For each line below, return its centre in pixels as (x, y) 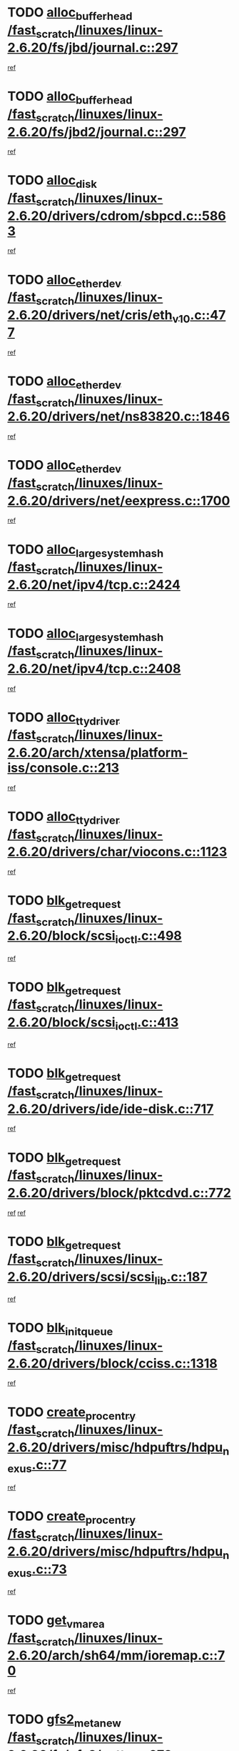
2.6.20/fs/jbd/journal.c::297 (93, 48)
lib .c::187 (181, 1278)
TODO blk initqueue (60, 1329)
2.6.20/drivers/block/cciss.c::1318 (112, 1363)
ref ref (17, 1212)
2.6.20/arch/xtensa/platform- (98, 753)
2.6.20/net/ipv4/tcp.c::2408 (94, 668)
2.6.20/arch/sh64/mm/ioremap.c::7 (116, 1656)
